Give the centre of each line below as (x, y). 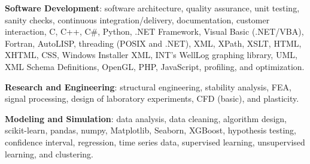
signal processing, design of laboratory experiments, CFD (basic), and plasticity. (152, 98)
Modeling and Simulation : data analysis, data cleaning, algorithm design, (146, 118)
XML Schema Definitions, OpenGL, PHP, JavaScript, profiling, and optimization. (155, 66)
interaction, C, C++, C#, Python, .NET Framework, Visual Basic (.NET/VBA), (154, 31)
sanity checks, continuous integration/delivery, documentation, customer (137, 19)
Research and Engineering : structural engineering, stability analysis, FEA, (148, 86)
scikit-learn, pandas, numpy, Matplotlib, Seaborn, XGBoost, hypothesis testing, (151, 130)
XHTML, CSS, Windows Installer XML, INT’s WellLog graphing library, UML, (151, 55)
